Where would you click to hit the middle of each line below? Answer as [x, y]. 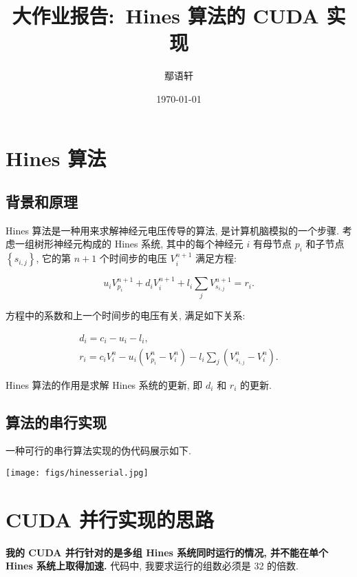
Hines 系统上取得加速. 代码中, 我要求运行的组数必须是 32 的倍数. [152, 566]
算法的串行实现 [56, 422]
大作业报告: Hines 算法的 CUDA [165, 16]
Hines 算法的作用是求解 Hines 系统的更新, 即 [104, 384]
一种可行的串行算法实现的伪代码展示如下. [98, 451]
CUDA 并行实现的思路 [110, 519]
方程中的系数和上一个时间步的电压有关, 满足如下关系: [126, 315]
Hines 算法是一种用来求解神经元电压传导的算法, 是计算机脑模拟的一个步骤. [173, 230]
